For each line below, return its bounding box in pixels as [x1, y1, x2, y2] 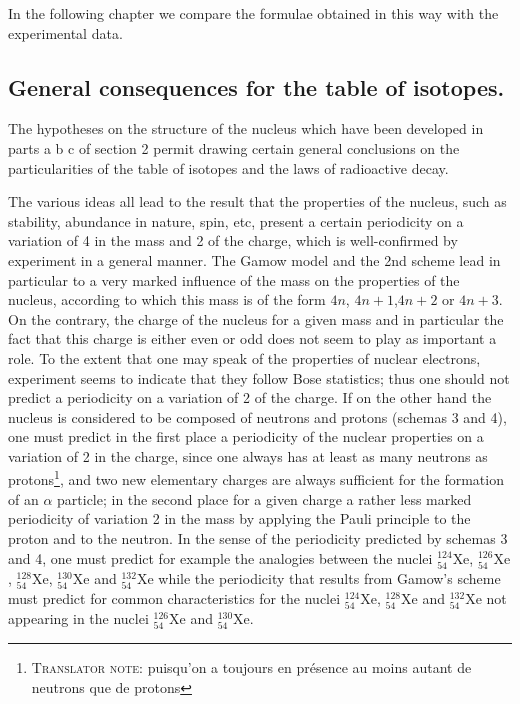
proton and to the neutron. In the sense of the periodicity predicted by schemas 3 [8, 527, 508, 548]
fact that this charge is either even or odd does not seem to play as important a [8, 328, 497, 349]
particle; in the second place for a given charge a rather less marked [57, 488, 472, 509]
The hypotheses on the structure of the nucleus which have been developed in [8, 118, 484, 139]
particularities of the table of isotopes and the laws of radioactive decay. [8, 157, 449, 178]
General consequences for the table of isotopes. [8, 71, 505, 102]
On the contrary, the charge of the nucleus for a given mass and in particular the [8, 308, 504, 329]
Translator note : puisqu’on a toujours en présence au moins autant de [31, 657, 472, 678]
